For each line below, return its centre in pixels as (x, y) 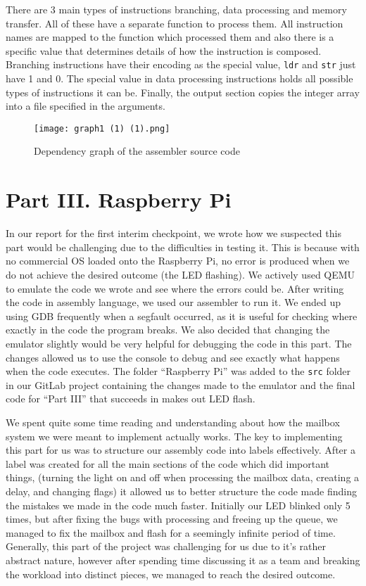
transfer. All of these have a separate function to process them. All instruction (175, 23)
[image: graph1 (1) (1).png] (102, 128)
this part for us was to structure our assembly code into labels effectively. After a (181, 450)
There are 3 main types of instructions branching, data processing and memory (176, 9)
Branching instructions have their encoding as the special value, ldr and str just (181, 64)
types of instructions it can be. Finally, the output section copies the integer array (183, 92)
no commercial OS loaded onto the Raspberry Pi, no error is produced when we (178, 261)
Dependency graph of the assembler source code (137, 151)
